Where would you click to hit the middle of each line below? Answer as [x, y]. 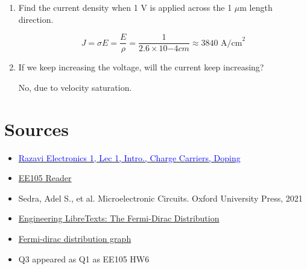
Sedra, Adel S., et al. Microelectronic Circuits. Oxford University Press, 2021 [160, 198]
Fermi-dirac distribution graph [75, 238]
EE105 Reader [45, 178]
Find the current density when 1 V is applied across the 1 [125, 7]
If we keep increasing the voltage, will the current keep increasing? [141, 67]
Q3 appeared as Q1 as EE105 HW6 [84, 258]
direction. [36, 19]
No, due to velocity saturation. [75, 87]
